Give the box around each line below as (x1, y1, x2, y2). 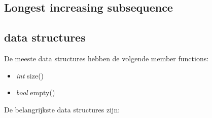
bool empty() (16, 87, 55, 98)
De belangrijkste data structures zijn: (4, 104, 120, 114)
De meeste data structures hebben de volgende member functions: (4, 53, 209, 63)
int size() (16, 70, 44, 81)
